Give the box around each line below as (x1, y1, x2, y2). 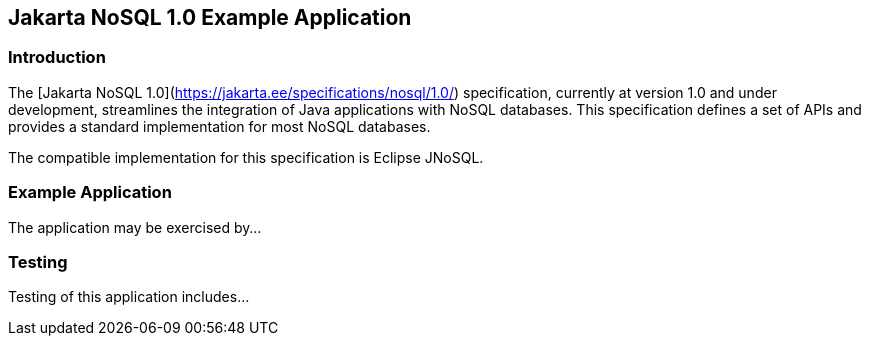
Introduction (8, 47, 106, 68)
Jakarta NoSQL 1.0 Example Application (8, 5, 412, 30)
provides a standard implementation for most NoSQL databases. (8, 117, 431, 135)
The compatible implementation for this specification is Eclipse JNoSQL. (8, 148, 484, 166)
